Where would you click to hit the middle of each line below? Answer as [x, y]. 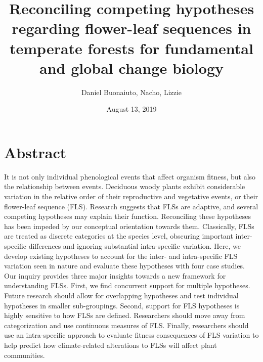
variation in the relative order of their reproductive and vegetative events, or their [131, 196]
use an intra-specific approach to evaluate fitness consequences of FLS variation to [131, 335]
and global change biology [131, 67]
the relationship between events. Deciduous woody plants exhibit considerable [125, 186]
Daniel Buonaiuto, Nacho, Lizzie [131, 92]
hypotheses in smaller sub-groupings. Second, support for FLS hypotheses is [122, 305]
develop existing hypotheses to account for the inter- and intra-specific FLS [121, 256]
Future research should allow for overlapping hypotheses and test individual [121, 295]
